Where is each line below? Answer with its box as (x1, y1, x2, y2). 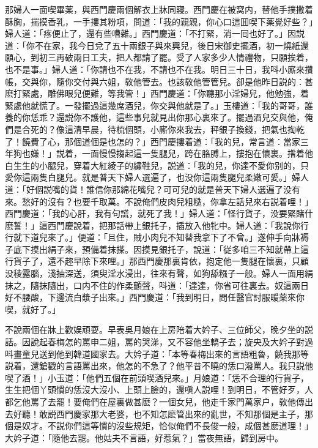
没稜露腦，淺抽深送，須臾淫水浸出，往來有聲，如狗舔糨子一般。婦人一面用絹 (5, 267, 313, 280)
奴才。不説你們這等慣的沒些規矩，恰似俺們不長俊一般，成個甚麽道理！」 (21, 419, 313, 432)
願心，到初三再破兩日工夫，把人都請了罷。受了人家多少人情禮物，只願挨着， (5, 51, 313, 64)
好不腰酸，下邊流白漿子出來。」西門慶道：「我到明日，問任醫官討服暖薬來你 (5, 291, 305, 304)
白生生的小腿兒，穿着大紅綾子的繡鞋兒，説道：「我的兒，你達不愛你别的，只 (5, 159, 309, 171)
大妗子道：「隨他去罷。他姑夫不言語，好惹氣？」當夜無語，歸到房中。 (5, 431, 283, 444)
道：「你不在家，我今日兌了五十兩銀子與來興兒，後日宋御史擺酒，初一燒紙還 (5, 39, 309, 51)
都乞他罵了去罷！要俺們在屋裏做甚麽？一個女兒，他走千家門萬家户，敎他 (5, 395, 296, 408)
